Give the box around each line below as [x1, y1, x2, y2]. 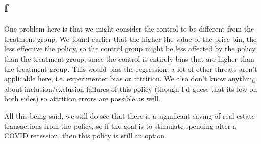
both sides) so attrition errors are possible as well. [4, 93, 160, 104]
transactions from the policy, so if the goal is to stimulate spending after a [4, 120, 236, 131]
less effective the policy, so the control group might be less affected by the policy [4, 43, 256, 54]
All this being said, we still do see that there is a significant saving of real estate [4, 110, 255, 121]
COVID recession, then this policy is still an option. [4, 130, 167, 141]
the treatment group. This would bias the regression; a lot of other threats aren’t [4, 63, 257, 74]
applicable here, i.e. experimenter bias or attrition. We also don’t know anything [4, 73, 256, 84]
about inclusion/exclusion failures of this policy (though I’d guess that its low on [4, 83, 257, 94]
